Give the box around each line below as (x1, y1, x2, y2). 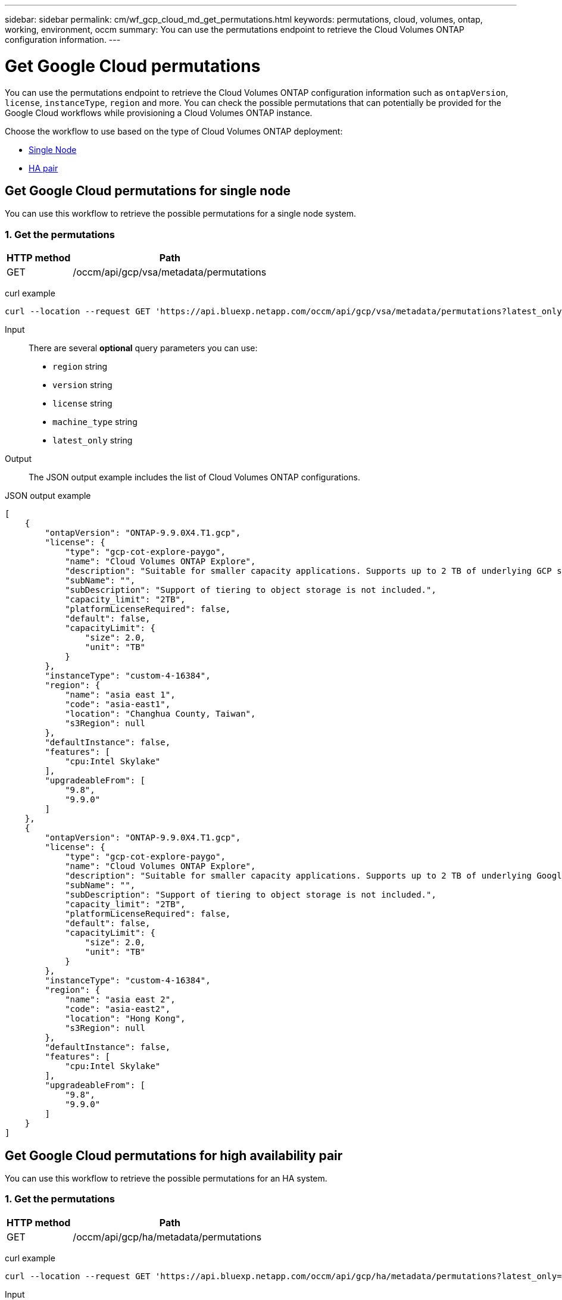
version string (52, 380, 113, 390)
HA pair (29, 162, 58, 173)
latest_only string (52, 435, 133, 446)
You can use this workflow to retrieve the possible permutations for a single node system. (5, 208, 356, 219)
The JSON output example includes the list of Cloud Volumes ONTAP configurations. (29, 472, 360, 483)
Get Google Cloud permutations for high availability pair (5, 1148, 343, 1163)
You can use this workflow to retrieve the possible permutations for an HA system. (5, 1173, 327, 1183)
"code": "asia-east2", (65, 1004, 171, 1014)
